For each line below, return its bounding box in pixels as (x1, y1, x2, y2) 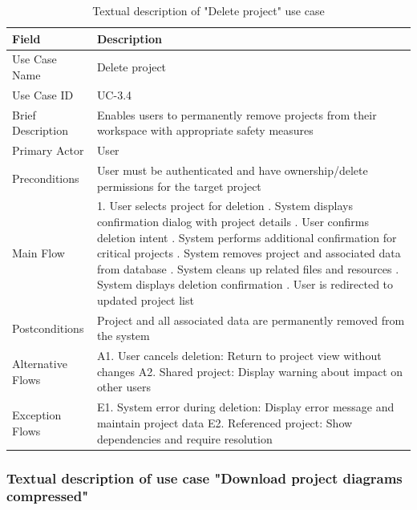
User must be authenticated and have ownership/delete (96, 162, 368, 178)
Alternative (12, 355, 67, 372)
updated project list (96, 292, 194, 308)
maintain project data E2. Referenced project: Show (96, 414, 353, 431)
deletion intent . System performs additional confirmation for (96, 229, 397, 245)
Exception (12, 407, 62, 423)
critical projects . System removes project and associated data (96, 245, 401, 261)
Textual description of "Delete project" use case (92, 2, 325, 18)
